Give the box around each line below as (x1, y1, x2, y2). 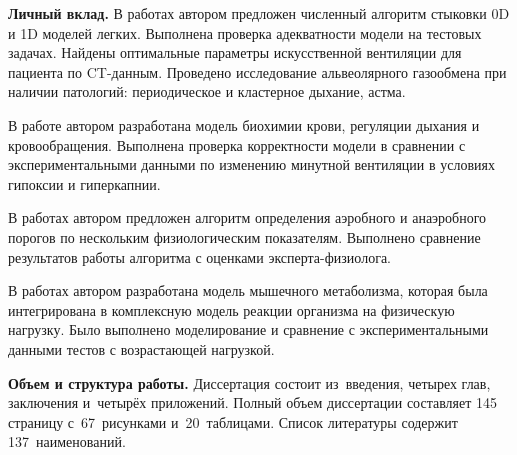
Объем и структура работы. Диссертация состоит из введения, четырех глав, (8, 372, 491, 393)
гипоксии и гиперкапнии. (8, 173, 161, 194)
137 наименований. (8, 431, 126, 452)
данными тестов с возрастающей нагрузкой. (8, 338, 275, 359)
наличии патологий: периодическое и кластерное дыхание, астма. (8, 81, 406, 102)
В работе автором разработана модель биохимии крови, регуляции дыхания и (8, 114, 480, 135)
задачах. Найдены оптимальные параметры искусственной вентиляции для (8, 42, 462, 63)
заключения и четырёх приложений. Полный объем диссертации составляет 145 (8, 392, 498, 413)
